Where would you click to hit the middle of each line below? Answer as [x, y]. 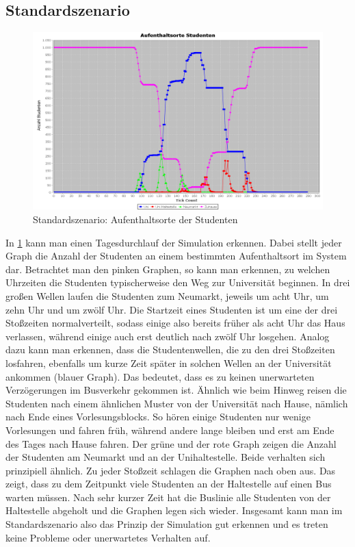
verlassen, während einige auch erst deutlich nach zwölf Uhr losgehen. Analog [168, 336]
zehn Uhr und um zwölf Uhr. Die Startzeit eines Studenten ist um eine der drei [172, 309]
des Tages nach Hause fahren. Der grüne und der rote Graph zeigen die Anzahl [171, 443]
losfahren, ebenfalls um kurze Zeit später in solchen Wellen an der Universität [169, 362]
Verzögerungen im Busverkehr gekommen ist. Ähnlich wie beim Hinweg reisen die [176, 390]
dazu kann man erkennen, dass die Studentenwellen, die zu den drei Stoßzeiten [170, 349]
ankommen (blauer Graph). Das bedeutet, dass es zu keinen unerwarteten [160, 376]
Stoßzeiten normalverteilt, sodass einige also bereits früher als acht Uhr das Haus [175, 323]
